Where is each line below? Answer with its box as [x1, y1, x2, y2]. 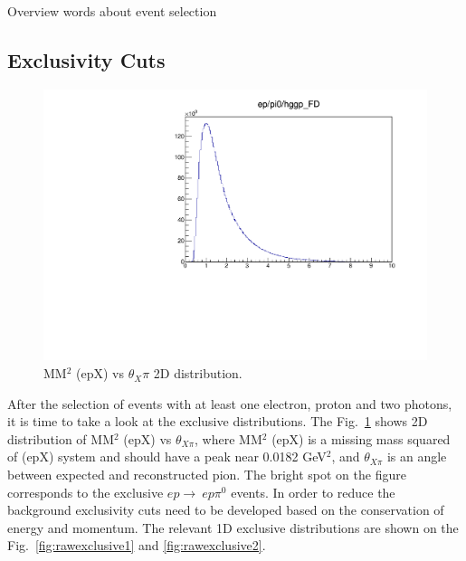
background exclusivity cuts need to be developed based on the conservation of [7, 500, 444, 519]
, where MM [195, 429, 262, 448]
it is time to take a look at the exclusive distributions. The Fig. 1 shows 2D [7, 412, 428, 431]
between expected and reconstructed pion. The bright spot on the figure [7, 465, 406, 484]
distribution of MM [7, 429, 114, 448]
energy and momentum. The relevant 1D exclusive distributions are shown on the [7, 518, 459, 537]
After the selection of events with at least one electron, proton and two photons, [7, 394, 452, 413]
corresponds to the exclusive [7, 482, 164, 501]
